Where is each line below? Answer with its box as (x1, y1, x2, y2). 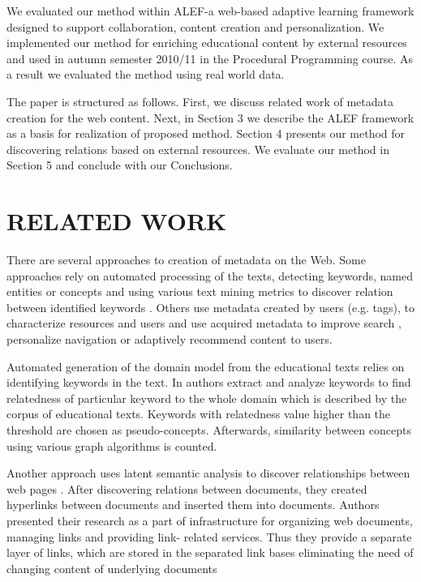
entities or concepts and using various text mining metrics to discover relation (6, 283, 393, 300)
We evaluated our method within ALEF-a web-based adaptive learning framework (6, 2, 415, 19)
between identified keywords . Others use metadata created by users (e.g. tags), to (6, 298, 415, 315)
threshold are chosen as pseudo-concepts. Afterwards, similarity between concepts (6, 422, 411, 438)
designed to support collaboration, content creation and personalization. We (6, 18, 384, 35)
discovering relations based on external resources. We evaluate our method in (6, 140, 389, 157)
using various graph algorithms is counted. (6, 437, 217, 454)
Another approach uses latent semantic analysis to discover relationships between (6, 464, 410, 481)
